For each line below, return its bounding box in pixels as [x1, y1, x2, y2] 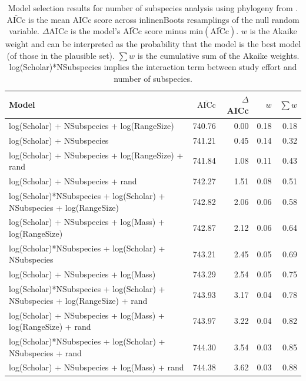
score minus [144, 25, 187, 37]
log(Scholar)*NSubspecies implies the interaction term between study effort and [9, 61, 297, 73]
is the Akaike [250, 25, 297, 37]
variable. [9, 25, 39, 37]
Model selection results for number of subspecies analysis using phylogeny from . [8, 2, 298, 14]
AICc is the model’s [49, 25, 121, 37]
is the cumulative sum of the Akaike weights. [137, 49, 300, 61]
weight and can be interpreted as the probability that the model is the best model [5, 38, 301, 50]
